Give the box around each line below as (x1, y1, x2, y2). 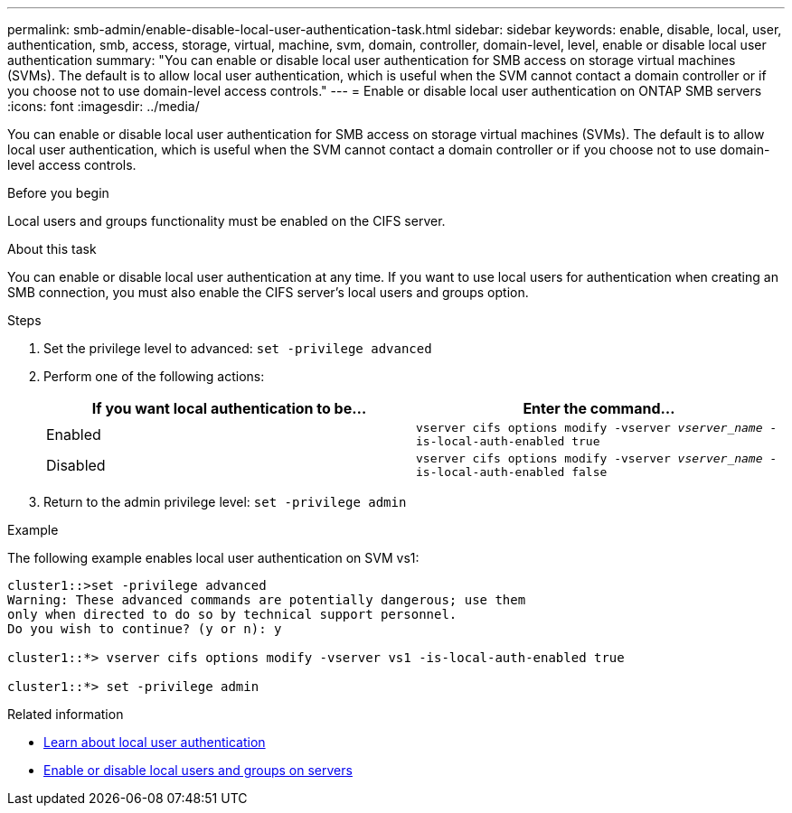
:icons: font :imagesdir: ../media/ (7, 98, 200, 114)
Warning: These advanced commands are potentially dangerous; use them (7, 593, 526, 607)
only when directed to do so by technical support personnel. (7, 607, 457, 621)
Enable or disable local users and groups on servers (43, 762, 353, 778)
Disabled (46, 456, 106, 474)
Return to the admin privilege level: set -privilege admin (43, 494, 407, 509)
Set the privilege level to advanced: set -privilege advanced (43, 341, 432, 356)
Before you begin (7, 185, 109, 201)
